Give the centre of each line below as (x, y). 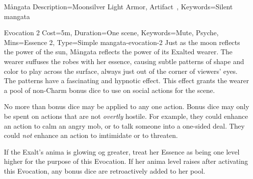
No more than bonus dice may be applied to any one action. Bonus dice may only (127, 106)
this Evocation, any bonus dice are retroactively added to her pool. (105, 170)
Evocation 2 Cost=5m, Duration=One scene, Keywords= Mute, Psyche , (111, 33)
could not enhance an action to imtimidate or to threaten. (91, 135)
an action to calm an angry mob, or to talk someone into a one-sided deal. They (124, 125)
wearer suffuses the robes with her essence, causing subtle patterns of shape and (124, 61)
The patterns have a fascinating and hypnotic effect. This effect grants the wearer (126, 80)
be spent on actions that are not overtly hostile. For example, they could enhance (126, 116)
